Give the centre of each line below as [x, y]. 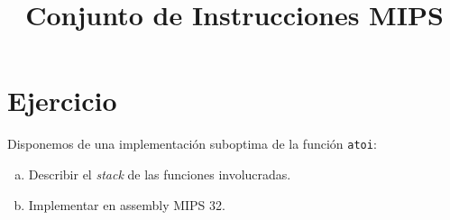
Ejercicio [62, 101]
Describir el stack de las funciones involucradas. [160, 174]
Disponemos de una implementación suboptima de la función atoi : [192, 144]
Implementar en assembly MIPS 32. [127, 204]
